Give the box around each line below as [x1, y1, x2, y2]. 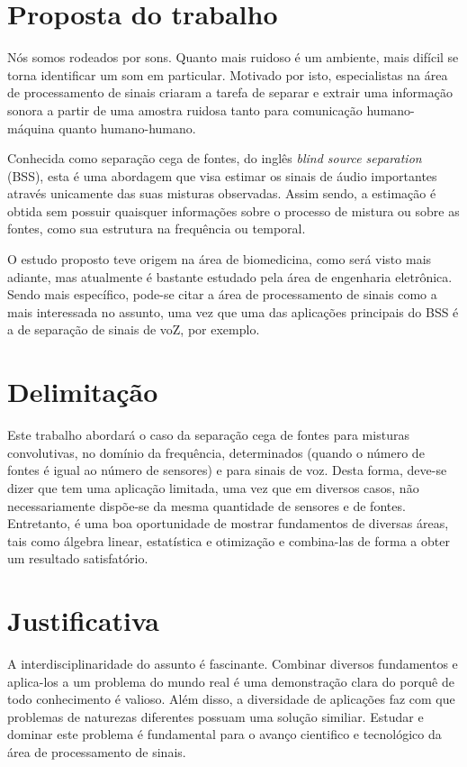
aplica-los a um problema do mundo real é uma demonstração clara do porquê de [7, 671, 454, 690]
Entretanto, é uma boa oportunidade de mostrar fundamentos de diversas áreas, [7, 514, 449, 533]
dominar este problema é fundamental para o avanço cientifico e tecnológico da [7, 725, 442, 744]
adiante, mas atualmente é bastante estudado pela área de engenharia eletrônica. [7, 267, 453, 286]
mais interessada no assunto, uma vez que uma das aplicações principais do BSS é [7, 302, 459, 321]
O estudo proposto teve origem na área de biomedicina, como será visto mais [7, 250, 432, 269]
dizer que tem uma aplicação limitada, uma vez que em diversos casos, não [7, 478, 419, 497]
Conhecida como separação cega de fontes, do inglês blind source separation [7, 149, 422, 168]
